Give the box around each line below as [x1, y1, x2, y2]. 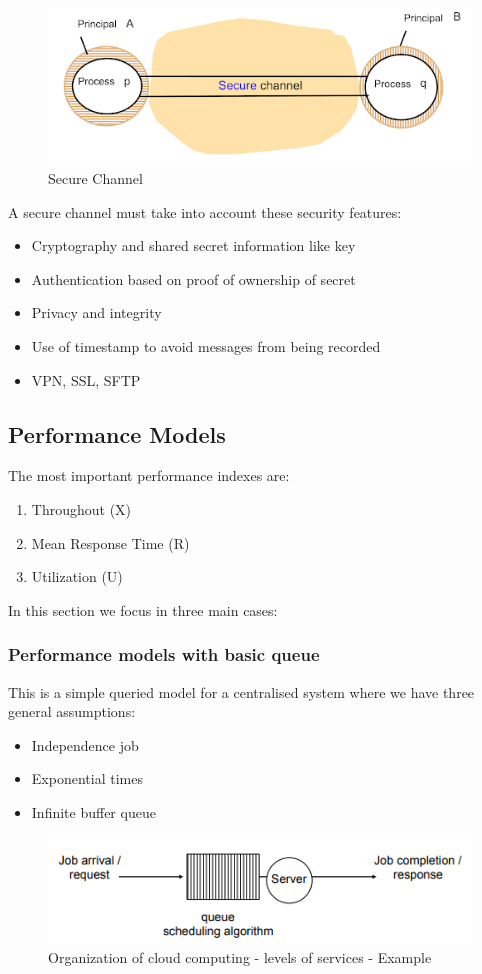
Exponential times [31, 768, 143, 789]
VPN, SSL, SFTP [31, 369, 141, 390]
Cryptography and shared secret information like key [31, 235, 356, 256]
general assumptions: [8, 701, 136, 722]
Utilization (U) [31, 566, 123, 587]
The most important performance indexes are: [8, 465, 290, 486]
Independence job [31, 734, 139, 755]
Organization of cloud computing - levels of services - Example [48, 947, 432, 968]
